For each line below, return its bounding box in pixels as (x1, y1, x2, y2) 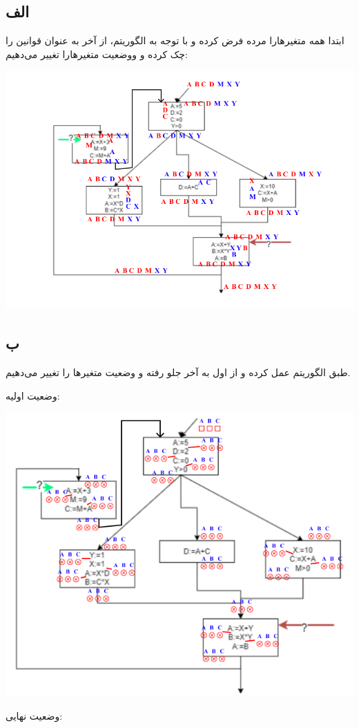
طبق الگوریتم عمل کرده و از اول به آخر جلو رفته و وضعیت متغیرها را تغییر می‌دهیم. (6, 365, 351, 380)
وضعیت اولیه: (6, 388, 60, 402)
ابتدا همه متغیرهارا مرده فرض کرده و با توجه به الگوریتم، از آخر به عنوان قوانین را (6, 33, 345, 48)
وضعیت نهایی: (6, 708, 63, 722)
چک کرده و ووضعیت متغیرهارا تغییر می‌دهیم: (6, 46, 188, 61)
